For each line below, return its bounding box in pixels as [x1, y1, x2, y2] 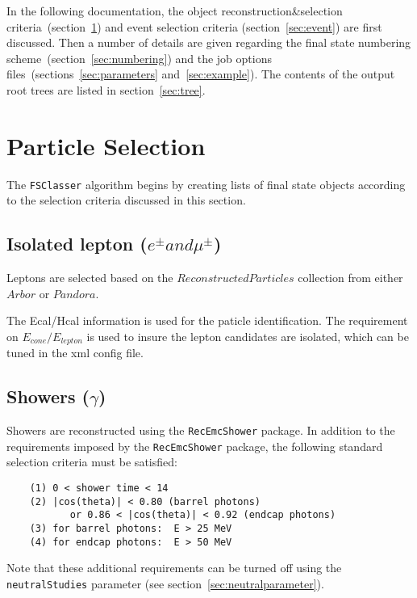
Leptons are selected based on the [6, 269, 173, 286]
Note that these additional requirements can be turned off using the [6, 559, 342, 576]
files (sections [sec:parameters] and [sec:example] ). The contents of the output [6, 65, 395, 82]
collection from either [298, 269, 403, 286]
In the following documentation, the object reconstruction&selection [6, 2, 343, 19]
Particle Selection [6, 128, 206, 162]
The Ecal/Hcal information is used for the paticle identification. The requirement [6, 312, 408, 329]
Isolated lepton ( [6, 231, 148, 256]
